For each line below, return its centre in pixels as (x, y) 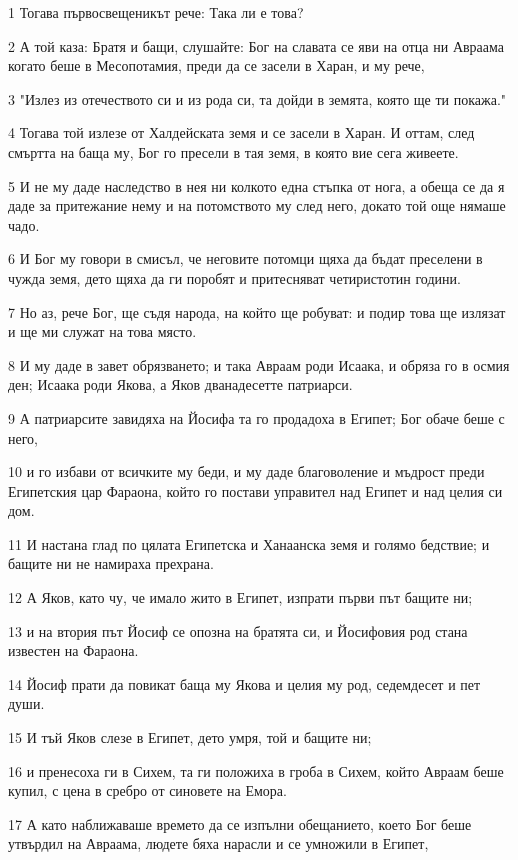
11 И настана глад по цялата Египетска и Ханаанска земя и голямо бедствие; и (249, 543)
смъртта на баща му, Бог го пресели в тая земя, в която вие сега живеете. (233, 151)
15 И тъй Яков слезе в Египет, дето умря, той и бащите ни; (190, 737)
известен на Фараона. (73, 650)
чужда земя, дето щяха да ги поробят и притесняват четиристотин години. (234, 277)
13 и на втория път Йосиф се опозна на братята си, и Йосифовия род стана (238, 630)
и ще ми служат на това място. (102, 331)
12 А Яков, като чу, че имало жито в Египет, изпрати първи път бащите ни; (240, 597)
